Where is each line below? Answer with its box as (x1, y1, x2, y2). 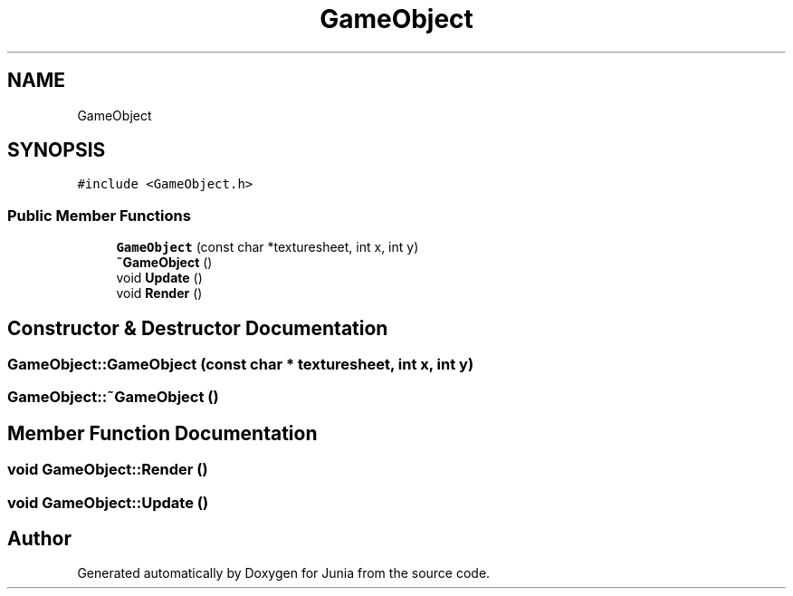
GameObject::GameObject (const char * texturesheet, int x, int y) (7, 355, 474, 374)
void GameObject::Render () (7, 460, 208, 479)
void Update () (116, 270, 203, 286)
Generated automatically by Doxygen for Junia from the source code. (77, 565, 491, 582)
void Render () (116, 285, 203, 302)
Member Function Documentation (7, 421, 318, 445)
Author (7, 527, 72, 551)
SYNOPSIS (7, 139, 106, 162)
